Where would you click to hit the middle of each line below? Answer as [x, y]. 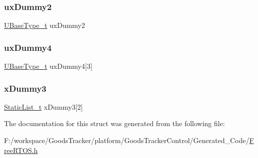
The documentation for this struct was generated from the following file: [115, 123]
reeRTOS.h [21, 150]
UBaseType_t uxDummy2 [45, 25]
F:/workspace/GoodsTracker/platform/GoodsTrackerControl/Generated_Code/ [127, 140]
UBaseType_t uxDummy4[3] [48, 66]
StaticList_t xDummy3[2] [43, 106]
